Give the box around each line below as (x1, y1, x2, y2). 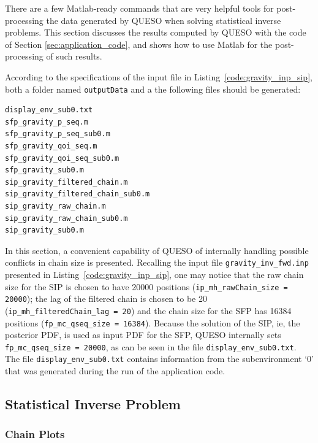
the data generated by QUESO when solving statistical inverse (46, 13, 281, 26)
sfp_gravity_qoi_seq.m (5, 142, 97, 150)
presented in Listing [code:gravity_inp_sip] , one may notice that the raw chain (5, 268, 304, 280)
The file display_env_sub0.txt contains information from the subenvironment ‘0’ (5, 352, 314, 365)
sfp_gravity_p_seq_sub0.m (5, 129, 110, 139)
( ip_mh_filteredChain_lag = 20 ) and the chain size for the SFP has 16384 (5, 304, 292, 317)
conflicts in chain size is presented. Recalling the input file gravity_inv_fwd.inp (5, 256, 309, 269)
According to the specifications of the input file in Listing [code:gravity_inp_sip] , (5, 70, 312, 83)
